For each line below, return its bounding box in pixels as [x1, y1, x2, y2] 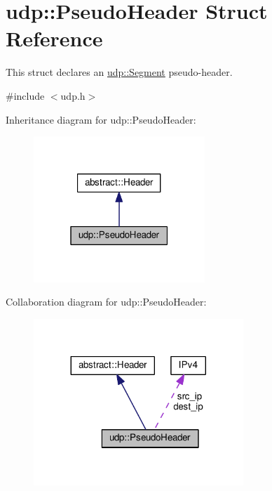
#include [6, 88, 45, 103]
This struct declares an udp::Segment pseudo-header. [6, 65, 233, 79]
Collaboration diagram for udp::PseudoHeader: [6, 294, 207, 309]
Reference [6, 24, 103, 53]
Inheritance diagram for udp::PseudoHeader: [6, 112, 196, 126]
